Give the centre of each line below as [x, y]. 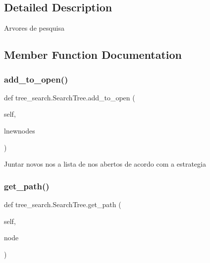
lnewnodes [20, 130]
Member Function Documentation [93, 55]
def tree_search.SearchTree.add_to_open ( [70, 97]
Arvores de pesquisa [34, 28]
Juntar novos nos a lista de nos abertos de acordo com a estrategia [105, 164]
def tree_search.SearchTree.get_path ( [63, 204]
